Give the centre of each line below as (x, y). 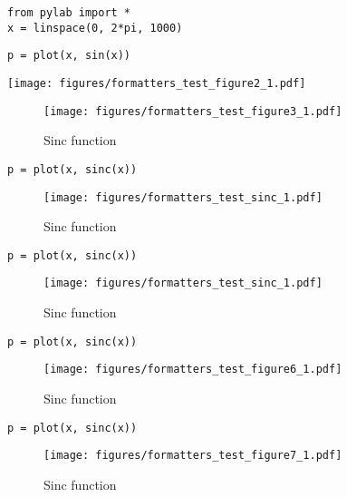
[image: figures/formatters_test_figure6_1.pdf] (193, 370)
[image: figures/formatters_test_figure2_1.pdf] (157, 83)
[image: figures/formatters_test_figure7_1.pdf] (193, 456)
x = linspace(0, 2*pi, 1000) (95, 28)
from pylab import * (69, 13)
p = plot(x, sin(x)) (69, 56)
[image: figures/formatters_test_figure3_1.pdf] (193, 111)
